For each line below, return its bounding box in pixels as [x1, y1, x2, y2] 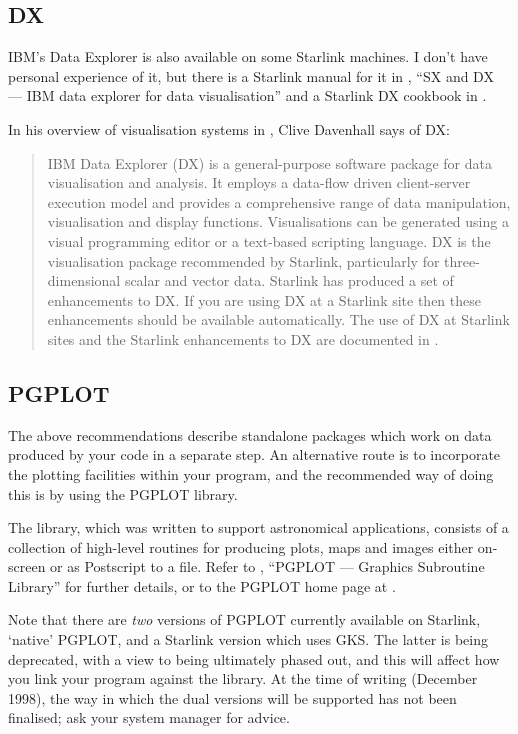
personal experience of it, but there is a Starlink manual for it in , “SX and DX [8, 65, 494, 86]
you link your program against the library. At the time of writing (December [8, 668, 478, 689]
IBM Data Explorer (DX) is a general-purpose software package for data [47, 152, 492, 173]
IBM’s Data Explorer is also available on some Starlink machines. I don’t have [8, 46, 488, 67]
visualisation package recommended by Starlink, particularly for [47, 250, 440, 271]
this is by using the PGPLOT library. [8, 483, 238, 504]
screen [8, 556, 46, 577]
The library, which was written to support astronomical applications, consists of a [8, 517, 509, 538]
